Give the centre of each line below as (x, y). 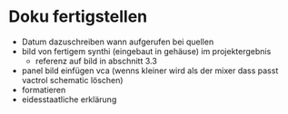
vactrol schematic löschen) (72, 80)
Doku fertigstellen (78, 17)
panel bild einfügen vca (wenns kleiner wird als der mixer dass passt (150, 71)
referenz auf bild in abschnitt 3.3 (96, 61)
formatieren (44, 90)
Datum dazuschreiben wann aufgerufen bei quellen (118, 42)
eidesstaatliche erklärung (69, 99)
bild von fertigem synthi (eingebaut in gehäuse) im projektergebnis (146, 51)
